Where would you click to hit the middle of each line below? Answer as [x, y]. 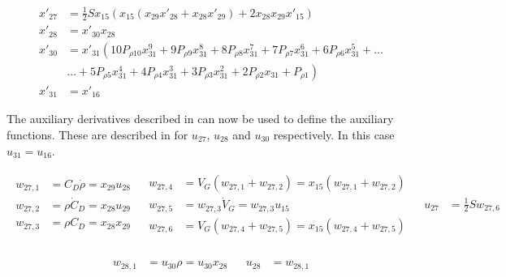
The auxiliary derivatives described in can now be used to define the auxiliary [200, 119]
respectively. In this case [334, 134]
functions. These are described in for [97, 134]
